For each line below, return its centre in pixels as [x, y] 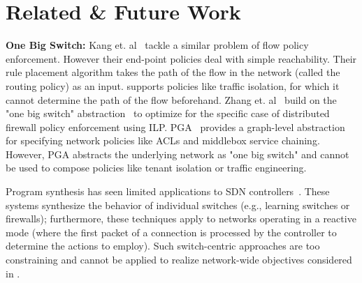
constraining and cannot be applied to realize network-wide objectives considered [179, 260]
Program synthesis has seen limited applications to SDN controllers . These [168, 191]
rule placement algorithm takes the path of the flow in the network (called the [173, 72]
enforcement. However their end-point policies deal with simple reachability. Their [181, 58]
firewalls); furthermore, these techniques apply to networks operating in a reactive [181, 219]
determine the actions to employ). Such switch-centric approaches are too [163, 246]
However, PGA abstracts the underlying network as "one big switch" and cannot [178, 154]
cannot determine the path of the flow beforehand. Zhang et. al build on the [171, 99]
